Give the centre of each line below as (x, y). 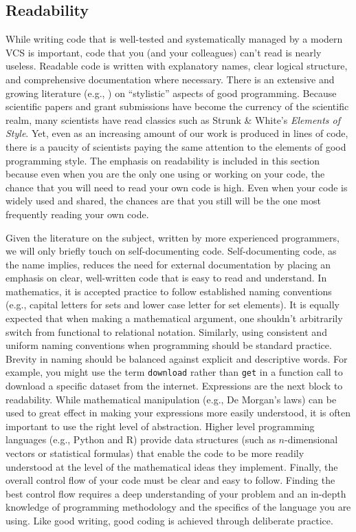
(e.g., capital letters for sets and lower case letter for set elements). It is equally (173, 305)
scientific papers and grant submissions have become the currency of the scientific (177, 106)
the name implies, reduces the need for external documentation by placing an (168, 264)
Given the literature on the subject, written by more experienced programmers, (173, 237)
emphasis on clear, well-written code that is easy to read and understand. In (166, 278)
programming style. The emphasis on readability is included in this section (163, 160)
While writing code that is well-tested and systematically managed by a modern (174, 39)
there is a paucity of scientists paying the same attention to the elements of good (176, 146)
